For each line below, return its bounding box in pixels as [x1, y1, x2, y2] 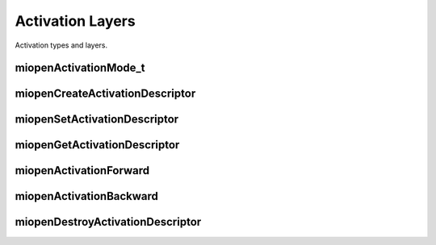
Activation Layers [15, 12, 136, 30]
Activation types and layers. [15, 40, 108, 50]
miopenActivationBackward [15, 189, 159, 203]
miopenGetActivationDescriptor [15, 138, 180, 152]
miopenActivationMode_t [15, 61, 145, 75]
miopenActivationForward [15, 164, 149, 177]
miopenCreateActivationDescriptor [15, 87, 196, 101]
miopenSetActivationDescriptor [15, 113, 179, 127]
